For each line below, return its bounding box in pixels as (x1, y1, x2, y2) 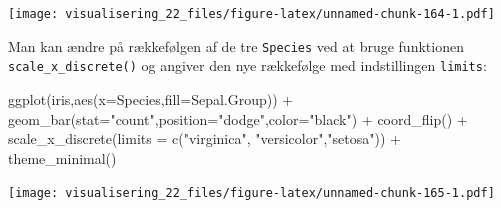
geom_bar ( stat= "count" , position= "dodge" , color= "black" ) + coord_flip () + (8, 108, 468, 129)
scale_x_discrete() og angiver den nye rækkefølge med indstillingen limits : (8, 55, 487, 76)
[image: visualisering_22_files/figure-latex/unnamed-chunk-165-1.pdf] (8, 186, 495, 201)
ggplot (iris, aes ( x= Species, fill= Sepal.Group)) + (8, 88, 294, 109)
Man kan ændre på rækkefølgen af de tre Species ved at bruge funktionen (8, 35, 464, 56)
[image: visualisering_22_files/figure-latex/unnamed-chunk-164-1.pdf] (8, 7, 495, 21)
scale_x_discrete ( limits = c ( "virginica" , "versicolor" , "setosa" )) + (8, 128, 401, 149)
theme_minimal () (8, 147, 117, 168)
